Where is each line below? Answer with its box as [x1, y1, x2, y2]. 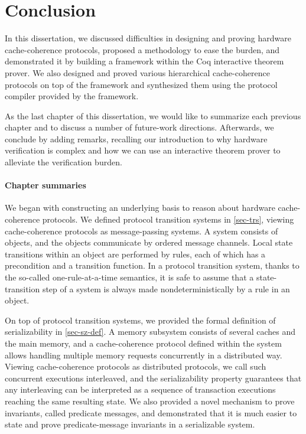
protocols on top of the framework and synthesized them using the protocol [5, 78, 278, 90]
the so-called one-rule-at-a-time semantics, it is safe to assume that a [5, 271, 254, 283]
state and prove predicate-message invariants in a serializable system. [5, 418, 255, 430]
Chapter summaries [5, 179, 86, 191]
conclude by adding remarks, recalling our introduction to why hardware [5, 132, 268, 145]
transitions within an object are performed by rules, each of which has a [5, 247, 266, 260]
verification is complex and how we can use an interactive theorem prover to [5, 144, 281, 156]
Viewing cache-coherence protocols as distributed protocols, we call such [5, 360, 266, 373]
